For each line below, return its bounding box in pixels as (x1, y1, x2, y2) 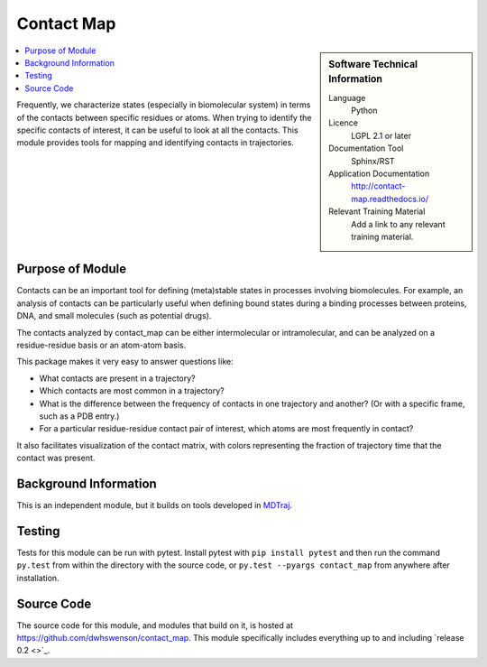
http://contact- (351, 181, 406, 191)
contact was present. (16, 452, 96, 464)
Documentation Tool (328, 143, 404, 153)
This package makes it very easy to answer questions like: (16, 357, 234, 367)
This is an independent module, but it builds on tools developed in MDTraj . (16, 500, 293, 511)
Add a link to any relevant (351, 218, 446, 229)
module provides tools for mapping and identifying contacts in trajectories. (16, 137, 295, 148)
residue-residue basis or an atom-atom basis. (16, 339, 187, 351)
